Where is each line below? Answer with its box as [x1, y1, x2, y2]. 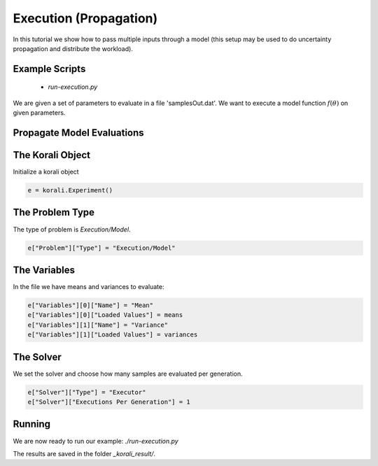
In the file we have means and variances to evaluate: [13, 283, 164, 291]
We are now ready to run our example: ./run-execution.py [13, 437, 178, 445]
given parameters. [13, 108, 66, 117]
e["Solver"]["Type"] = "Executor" [27, 388, 146, 396]
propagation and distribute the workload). [13, 44, 133, 52]
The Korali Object [13, 149, 91, 161]
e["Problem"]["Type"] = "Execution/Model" [27, 243, 176, 252]
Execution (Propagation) [13, 10, 158, 26]
